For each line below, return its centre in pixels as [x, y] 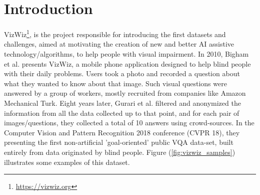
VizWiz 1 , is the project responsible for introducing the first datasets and [115, 33]
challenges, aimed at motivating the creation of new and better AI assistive [119, 44]
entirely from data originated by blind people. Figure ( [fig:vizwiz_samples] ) [120, 152]
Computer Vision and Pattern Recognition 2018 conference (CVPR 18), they [122, 132]
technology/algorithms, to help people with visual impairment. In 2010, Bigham [126, 53]
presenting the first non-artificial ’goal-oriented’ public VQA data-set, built [119, 142]
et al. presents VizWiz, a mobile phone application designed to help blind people [127, 63]
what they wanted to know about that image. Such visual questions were [115, 83]
